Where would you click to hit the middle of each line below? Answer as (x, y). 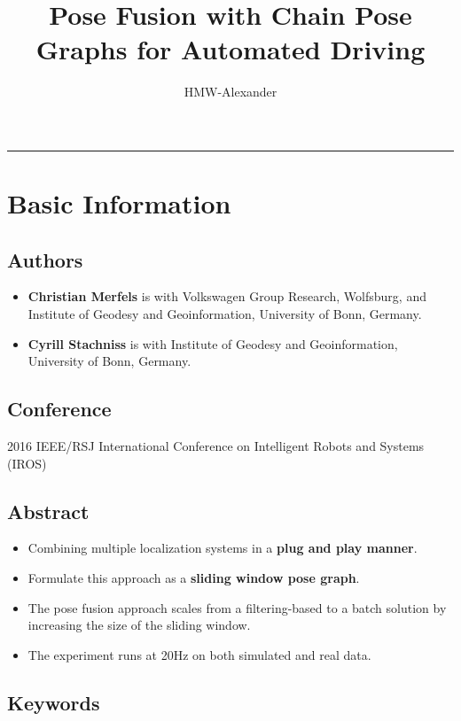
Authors (45, 259)
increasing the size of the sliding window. (139, 625)
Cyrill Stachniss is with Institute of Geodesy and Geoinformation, (213, 343)
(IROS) (27, 463)
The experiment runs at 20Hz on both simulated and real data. (199, 654)
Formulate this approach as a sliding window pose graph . (194, 578)
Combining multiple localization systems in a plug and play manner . (223, 548)
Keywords (54, 702)
